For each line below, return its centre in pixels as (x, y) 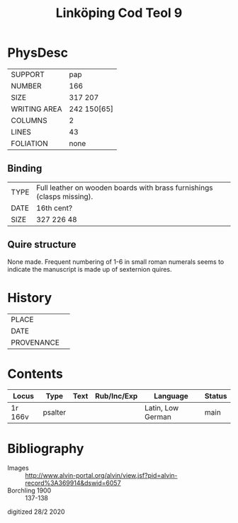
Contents (35, 374)
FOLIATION (29, 143)
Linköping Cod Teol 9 (119, 13)
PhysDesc (38, 53)
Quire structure (42, 245)
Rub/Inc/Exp (117, 396)
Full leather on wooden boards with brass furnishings (125, 188)
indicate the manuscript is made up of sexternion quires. (90, 269)
